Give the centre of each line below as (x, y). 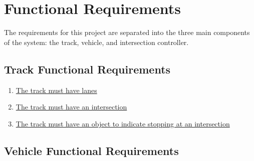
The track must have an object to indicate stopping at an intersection (123, 123)
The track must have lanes (56, 90)
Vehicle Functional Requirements (91, 150)
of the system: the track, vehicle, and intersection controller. (96, 42)
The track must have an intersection (71, 107)
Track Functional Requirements (87, 69)
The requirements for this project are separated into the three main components (127, 32)
